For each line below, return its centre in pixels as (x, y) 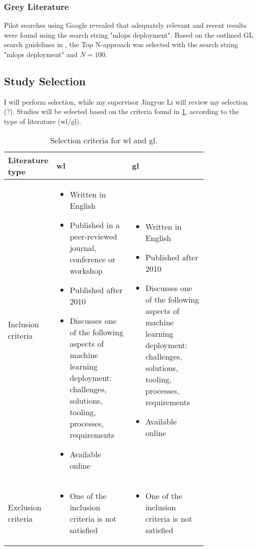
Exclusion (25, 507)
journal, (83, 247)
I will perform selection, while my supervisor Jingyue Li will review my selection (126, 101)
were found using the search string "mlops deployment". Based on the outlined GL (129, 34)
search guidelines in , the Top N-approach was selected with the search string (121, 44)
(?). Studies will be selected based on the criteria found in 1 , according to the (122, 111)
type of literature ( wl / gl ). (43, 121)
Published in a (95, 225)
